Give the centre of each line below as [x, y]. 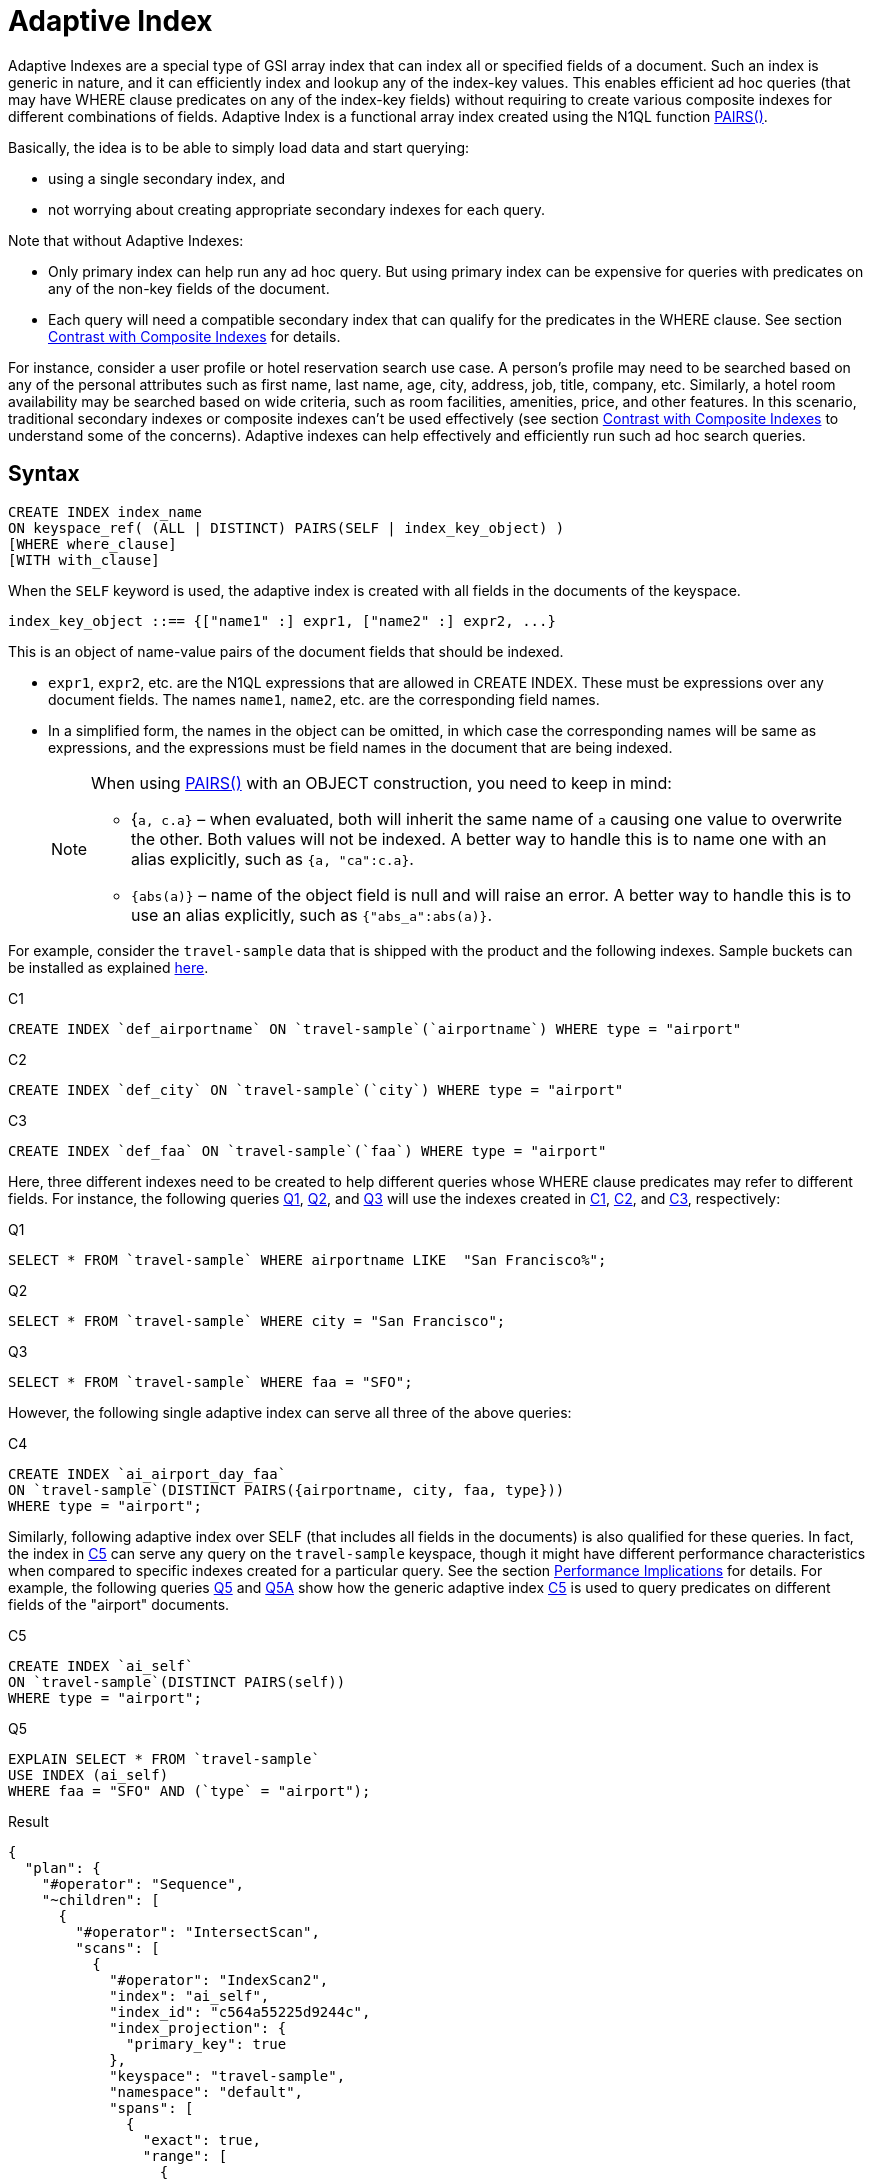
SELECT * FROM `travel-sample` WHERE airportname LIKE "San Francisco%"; [307, 1259]
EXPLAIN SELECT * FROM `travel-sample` [164, 1758]
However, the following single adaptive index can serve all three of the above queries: [290, 1412]
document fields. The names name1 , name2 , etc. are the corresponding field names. [324, 699]
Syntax [44, 474]
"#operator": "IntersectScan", [197, 1931]
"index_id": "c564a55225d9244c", [240, 2011]
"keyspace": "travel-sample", [227, 2075]
